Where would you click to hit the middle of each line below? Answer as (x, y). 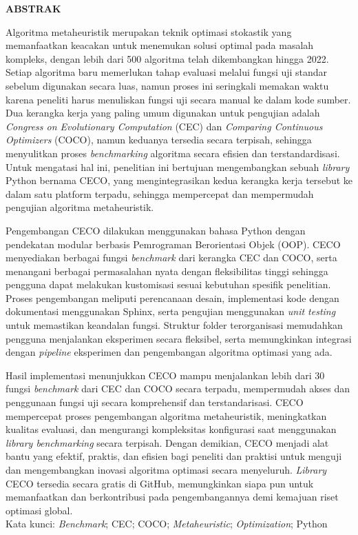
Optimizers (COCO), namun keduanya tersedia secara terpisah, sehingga (159, 140)
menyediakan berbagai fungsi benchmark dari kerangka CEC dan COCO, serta (171, 258)
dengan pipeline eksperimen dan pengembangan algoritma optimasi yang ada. (169, 352)
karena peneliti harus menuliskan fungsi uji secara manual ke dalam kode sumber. (178, 99)
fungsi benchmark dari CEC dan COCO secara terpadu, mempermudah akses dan (178, 388)
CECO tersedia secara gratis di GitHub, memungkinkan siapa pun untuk (160, 483)
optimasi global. (39, 510)
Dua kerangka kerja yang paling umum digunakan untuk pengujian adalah (163, 113)
